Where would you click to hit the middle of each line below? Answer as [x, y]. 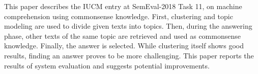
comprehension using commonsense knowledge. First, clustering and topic [119, 16]
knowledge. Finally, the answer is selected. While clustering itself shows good [124, 46]
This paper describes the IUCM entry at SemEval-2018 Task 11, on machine [123, 6]
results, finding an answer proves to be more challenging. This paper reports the [129, 55]
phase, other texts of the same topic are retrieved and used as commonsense [122, 35]
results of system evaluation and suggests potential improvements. [107, 65]
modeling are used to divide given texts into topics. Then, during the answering [128, 26]
